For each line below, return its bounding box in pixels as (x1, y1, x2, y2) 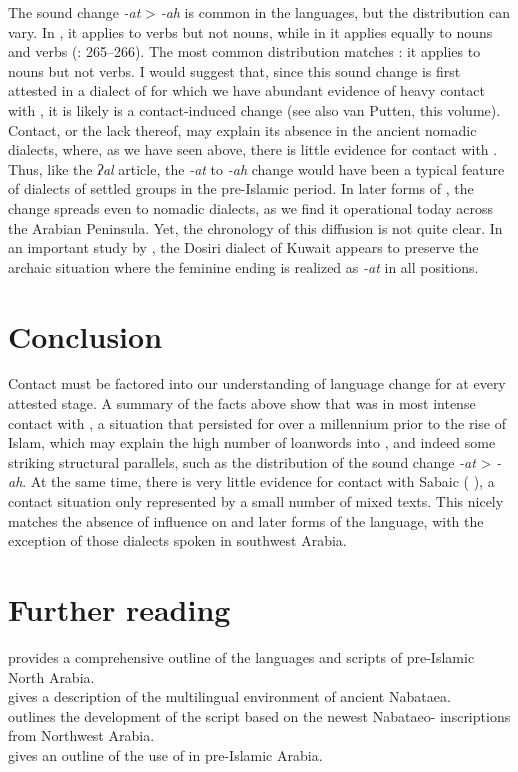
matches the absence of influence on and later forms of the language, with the (8, 510, 484, 531)
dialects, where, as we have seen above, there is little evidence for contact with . (8, 139, 498, 160)
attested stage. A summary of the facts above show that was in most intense (8, 393, 476, 414)
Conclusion (8, 315, 163, 356)
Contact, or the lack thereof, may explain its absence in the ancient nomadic (8, 119, 477, 140)
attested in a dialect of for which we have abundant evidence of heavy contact (8, 80, 485, 101)
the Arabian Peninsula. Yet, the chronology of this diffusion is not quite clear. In (8, 217, 503, 238)
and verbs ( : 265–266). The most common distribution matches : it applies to (8, 41, 481, 62)
